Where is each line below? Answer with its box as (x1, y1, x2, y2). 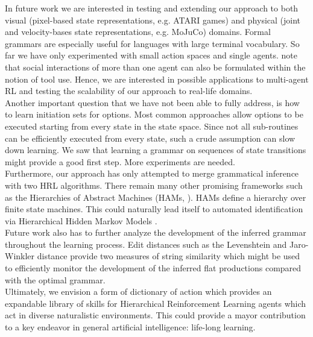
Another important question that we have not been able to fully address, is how (5, 96, 300, 109)
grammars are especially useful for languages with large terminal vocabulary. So (5, 37, 300, 49)
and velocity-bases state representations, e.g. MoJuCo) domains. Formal (5, 25, 271, 38)
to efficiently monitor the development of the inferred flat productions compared (5, 262, 302, 274)
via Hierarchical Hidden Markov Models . (5, 214, 157, 227)
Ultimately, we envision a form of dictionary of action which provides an (5, 285, 272, 298)
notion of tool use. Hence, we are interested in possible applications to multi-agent (5, 72, 309, 85)
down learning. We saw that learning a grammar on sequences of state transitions (5, 143, 306, 156)
